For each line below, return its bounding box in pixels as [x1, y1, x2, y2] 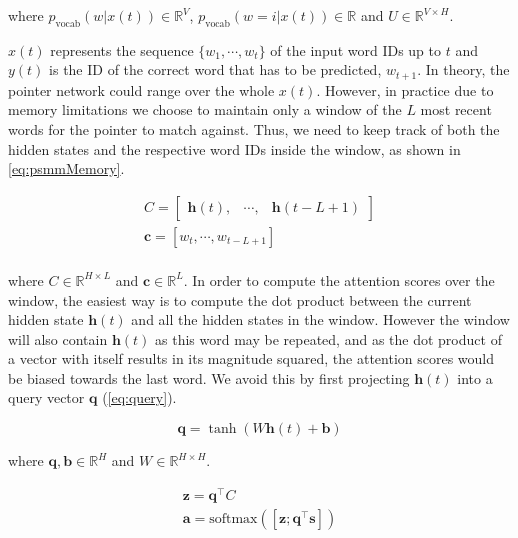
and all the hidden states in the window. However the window [131, 309, 510, 330]
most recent [420, 99, 492, 120]
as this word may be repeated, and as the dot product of [155, 328, 502, 349]
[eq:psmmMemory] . [8, 158, 125, 179]
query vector [8, 387, 85, 408]
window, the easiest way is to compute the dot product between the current [8, 289, 472, 310]
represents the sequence [50, 39, 194, 60]
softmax [209, 511, 258, 526]
